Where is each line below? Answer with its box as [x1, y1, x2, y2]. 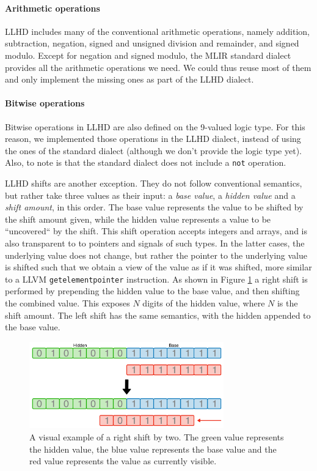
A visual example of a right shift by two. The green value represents [29, 430, 284, 443]
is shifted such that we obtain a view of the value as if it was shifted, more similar [5, 261, 312, 273]
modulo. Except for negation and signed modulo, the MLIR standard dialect [5, 48, 291, 61]
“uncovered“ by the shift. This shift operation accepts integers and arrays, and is [5, 224, 308, 237]
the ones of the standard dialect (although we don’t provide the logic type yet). [5, 144, 302, 157]
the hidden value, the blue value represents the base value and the [29, 442, 277, 455]
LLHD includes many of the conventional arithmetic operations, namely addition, [5, 24, 310, 37]
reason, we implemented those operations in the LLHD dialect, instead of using [5, 132, 301, 145]
